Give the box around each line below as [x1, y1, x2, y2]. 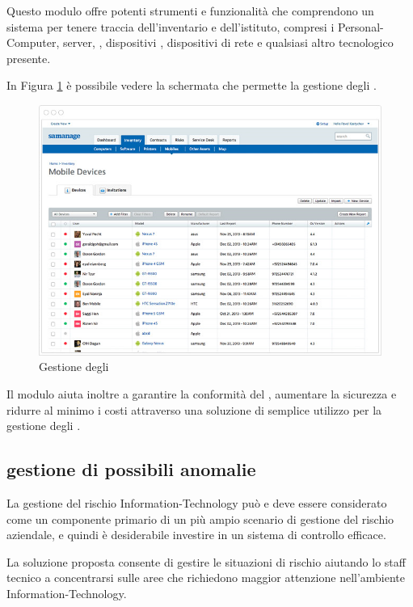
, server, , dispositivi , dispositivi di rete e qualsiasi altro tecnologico [56, 34, 394, 51]
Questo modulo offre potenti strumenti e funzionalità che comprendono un [6, 2, 374, 19]
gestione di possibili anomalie [6, 457, 256, 482]
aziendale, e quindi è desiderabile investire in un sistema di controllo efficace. [6, 526, 386, 543]
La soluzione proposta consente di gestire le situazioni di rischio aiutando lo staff [6, 553, 406, 570]
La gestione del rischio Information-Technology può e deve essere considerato [6, 494, 387, 511]
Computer [6, 34, 57, 51]
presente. [6, 49, 51, 66]
